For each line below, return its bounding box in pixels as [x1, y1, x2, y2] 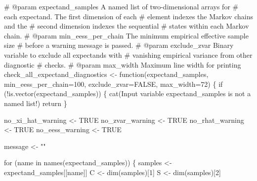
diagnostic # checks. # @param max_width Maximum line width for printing [4, 59, 241, 70]
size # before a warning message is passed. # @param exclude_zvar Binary [4, 40, 234, 50]
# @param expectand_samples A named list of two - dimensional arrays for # [4, 1, 239, 11]
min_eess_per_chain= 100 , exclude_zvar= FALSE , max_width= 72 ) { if [4, 78, 223, 89]
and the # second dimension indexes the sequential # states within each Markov [4, 21, 249, 31]
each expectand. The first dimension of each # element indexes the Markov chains [4, 11, 253, 21]
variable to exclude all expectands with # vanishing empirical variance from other [4, 49, 253, 60]
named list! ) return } [4, 98, 67, 108]
